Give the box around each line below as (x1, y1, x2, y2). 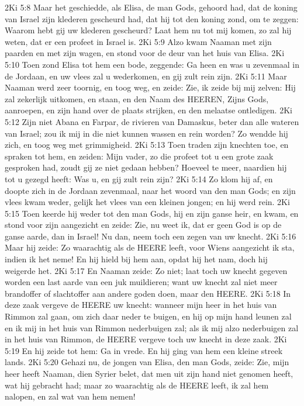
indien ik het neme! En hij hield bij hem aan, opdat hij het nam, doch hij (5, 253, 268, 265)
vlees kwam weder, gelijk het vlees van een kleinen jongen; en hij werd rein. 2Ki (5, 196, 290, 208)
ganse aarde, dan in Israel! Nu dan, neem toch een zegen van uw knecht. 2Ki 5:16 (5, 230, 296, 242)
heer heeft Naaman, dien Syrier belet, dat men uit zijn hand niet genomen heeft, (5, 367, 293, 379)
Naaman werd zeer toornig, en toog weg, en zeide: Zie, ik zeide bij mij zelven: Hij (5, 81, 296, 93)
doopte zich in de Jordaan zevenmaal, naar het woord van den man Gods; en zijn (5, 184, 296, 196)
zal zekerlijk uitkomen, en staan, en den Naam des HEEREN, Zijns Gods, (5, 92, 269, 105)
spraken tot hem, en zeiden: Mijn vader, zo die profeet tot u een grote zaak (5, 150, 274, 162)
